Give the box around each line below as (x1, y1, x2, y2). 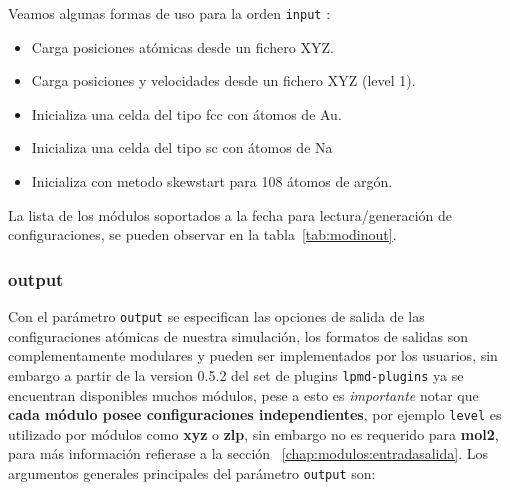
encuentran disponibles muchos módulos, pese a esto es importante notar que (8, 384, 479, 405)
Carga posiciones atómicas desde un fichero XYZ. (31, 36, 334, 57)
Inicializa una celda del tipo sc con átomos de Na (31, 137, 333, 158)
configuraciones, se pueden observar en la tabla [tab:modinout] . (8, 224, 397, 245)
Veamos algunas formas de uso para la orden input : (8, 3, 331, 23)
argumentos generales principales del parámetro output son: (8, 462, 376, 483)
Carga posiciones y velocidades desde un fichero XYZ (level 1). (31, 70, 416, 91)
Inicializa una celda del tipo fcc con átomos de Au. (31, 103, 342, 124)
